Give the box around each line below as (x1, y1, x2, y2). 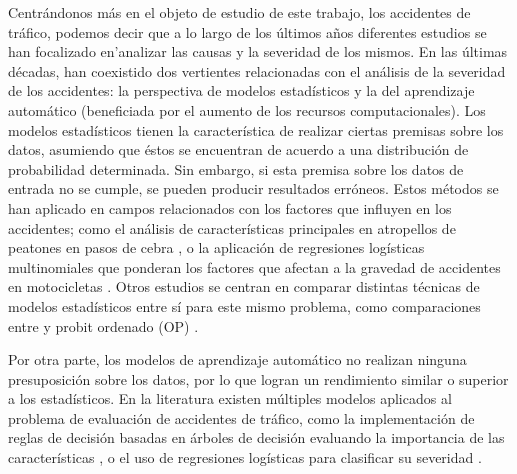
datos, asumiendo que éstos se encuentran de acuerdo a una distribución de (8, 139, 469, 160)
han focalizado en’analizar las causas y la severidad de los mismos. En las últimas (8, 41, 508, 62)
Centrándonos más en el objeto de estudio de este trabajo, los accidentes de (8, 2, 471, 22)
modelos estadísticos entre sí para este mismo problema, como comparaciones (8, 295, 481, 316)
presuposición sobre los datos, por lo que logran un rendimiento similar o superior (8, 368, 509, 389)
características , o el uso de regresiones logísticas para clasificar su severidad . (8, 447, 482, 468)
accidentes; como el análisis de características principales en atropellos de (8, 217, 456, 238)
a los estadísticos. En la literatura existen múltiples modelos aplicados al (8, 388, 452, 409)
